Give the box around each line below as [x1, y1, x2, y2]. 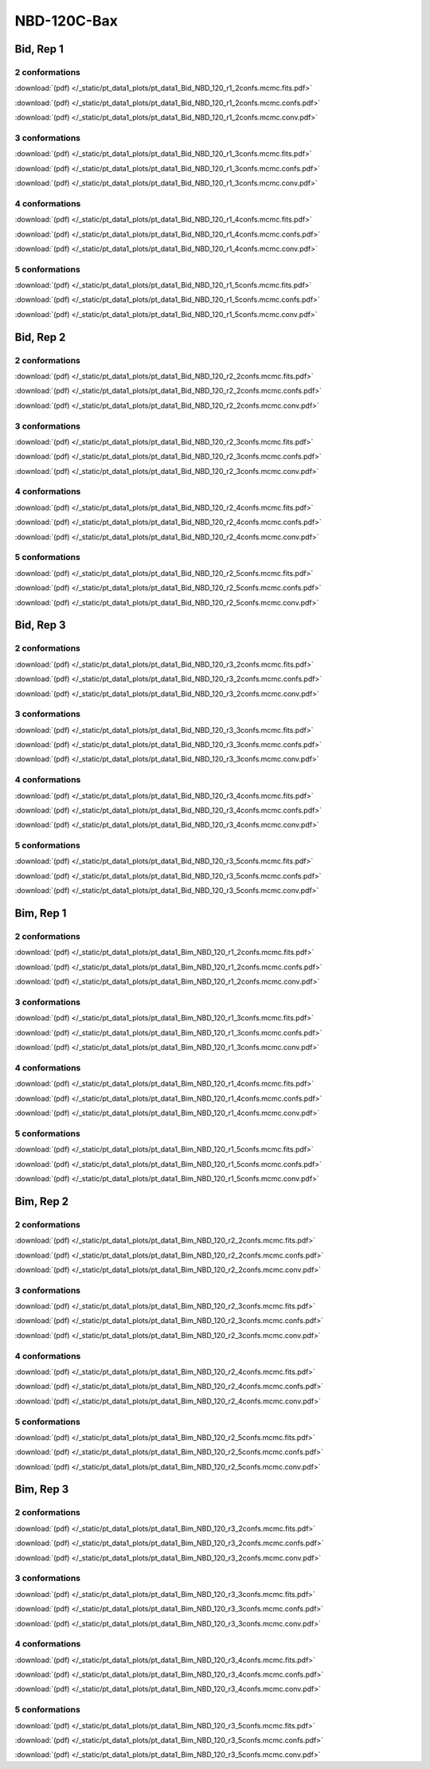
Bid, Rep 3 [14, 618, 66, 632]
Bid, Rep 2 [14, 331, 66, 344]
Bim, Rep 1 [14, 906, 67, 920]
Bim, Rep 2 [14, 1195, 69, 1208]
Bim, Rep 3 [14, 1482, 69, 1497]
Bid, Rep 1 [14, 42, 64, 56]
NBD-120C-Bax [14, 12, 119, 29]
